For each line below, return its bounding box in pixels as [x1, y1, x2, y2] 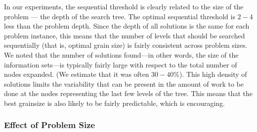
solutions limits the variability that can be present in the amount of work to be [4, 78, 244, 89]
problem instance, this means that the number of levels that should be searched [4, 30, 245, 40]
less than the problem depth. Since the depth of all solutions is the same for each [4, 21, 250, 31]
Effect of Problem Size [4, 119, 95, 131]
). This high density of [179, 69, 247, 79]
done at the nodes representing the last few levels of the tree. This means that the [4, 88, 253, 99]
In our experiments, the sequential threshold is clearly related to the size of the [4, 1, 244, 11]
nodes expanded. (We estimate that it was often [4, 69, 149, 79]
